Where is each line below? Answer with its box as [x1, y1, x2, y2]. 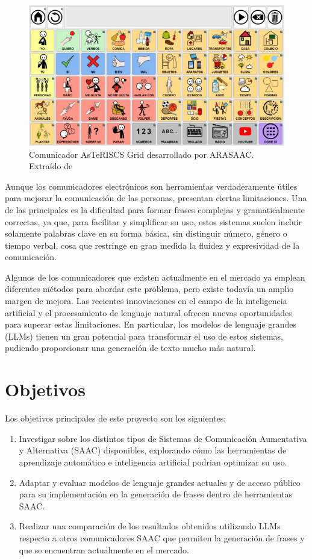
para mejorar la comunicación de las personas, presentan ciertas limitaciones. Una [5, 191, 307, 204]
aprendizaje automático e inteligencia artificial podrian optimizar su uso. [19, 455, 287, 468]
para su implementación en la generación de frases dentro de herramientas [19, 488, 292, 500]
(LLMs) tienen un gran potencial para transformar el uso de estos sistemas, [5, 329, 284, 342]
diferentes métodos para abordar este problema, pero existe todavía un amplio [5, 282, 294, 295]
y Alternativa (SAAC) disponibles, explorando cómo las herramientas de [19, 444, 287, 456]
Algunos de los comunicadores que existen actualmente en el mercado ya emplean [5, 270, 305, 283]
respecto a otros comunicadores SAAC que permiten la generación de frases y [19, 531, 305, 544]
